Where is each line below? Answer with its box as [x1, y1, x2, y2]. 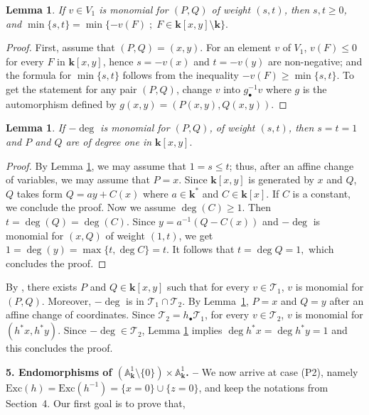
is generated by [248, 172, 314, 187]
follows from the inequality [122, 68, 240, 82]
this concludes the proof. [6, 340, 113, 355]
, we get [178, 227, 213, 242]
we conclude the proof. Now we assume [6, 200, 176, 215]
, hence [102, 53, 134, 68]
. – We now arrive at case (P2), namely [186, 364, 358, 379]
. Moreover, [41, 293, 92, 308]
